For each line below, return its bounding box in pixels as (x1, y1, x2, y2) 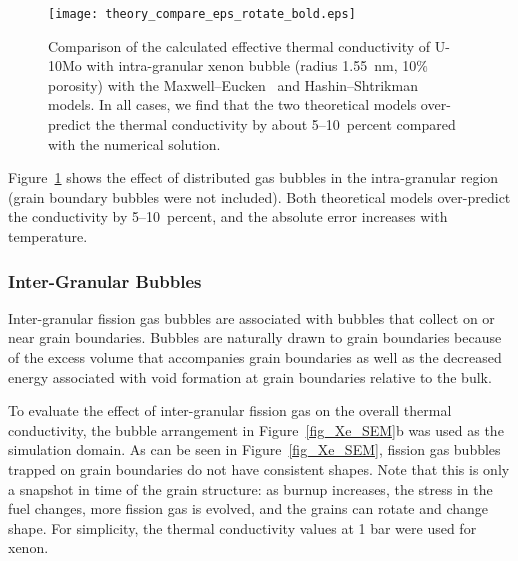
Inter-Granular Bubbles (8, 268, 202, 293)
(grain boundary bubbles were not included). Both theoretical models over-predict (8, 186, 511, 207)
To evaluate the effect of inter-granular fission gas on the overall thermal (8, 400, 452, 421)
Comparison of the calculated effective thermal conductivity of (48, 35, 431, 56)
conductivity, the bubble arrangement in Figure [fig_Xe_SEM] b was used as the (8, 419, 504, 440)
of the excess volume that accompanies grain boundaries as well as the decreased (8, 347, 502, 367)
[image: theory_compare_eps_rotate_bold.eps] (48, 7, 356, 21)
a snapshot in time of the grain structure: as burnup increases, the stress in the (8, 478, 493, 499)
